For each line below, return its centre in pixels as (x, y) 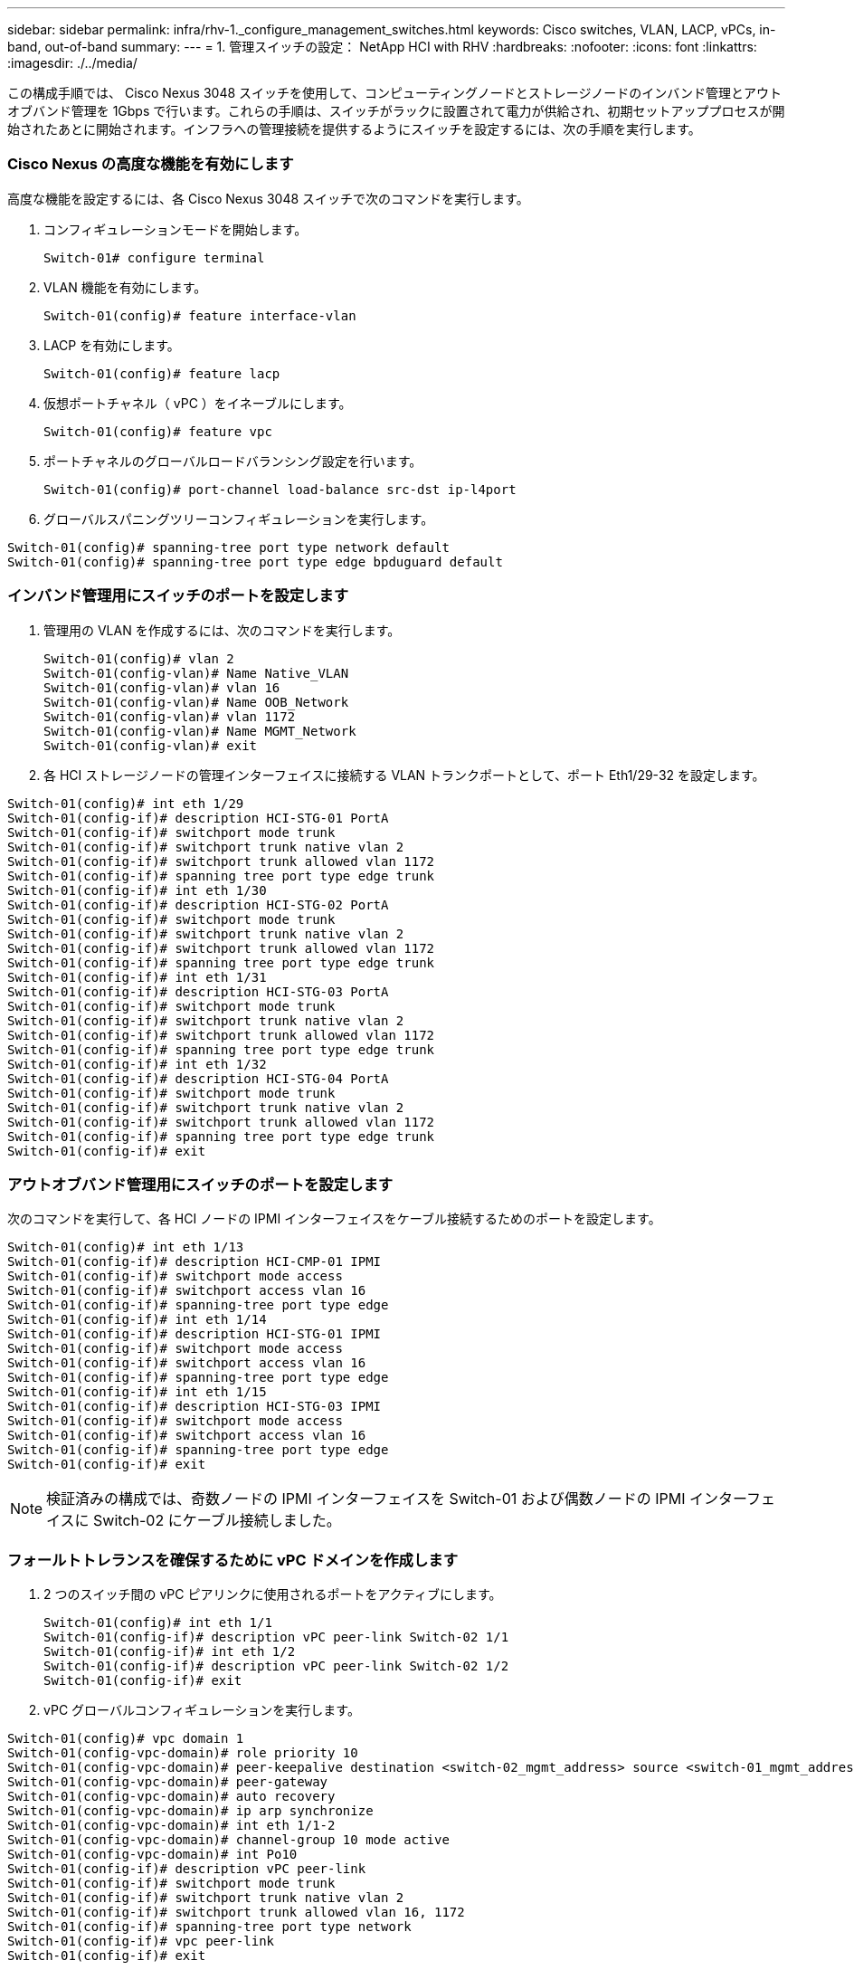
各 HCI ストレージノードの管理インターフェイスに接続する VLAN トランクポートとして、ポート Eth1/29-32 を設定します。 (404, 775)
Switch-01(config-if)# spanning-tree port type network (209, 1927)
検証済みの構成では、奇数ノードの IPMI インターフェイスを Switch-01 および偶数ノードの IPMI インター (397, 1499)
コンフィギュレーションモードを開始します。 (176, 229)
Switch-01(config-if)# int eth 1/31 (137, 977)
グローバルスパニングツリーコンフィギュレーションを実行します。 (239, 519)
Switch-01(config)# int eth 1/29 (126, 803)
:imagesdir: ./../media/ (72, 63)
